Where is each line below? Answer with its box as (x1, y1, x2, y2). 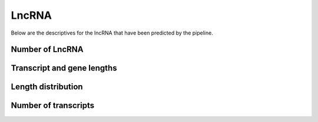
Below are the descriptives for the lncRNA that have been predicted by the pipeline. (11, 29, 213, 36)
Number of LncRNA (11, 45, 84, 55)
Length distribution (11, 82, 83, 92)
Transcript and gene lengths (11, 63, 117, 73)
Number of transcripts (11, 100, 94, 111)
